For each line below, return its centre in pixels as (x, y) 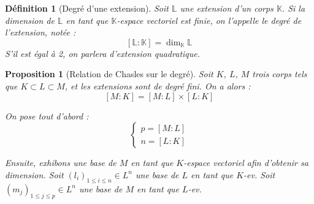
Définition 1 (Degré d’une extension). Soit (87, 8)
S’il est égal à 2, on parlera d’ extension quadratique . (103, 53)
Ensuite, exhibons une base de (61, 163)
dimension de (30, 20)
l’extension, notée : (40, 32)
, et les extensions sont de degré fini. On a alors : (158, 85)
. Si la (293, 8)
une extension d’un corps (227, 8)
